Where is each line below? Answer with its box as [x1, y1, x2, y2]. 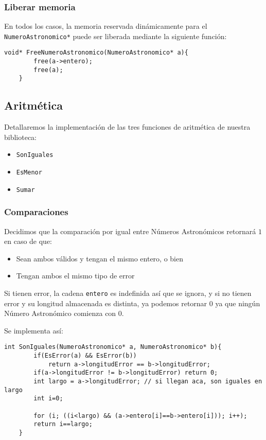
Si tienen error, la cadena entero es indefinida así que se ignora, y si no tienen [4, 288, 252, 298]
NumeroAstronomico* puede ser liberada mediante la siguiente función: [4, 30, 227, 41]
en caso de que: [4, 236, 52, 247]
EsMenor [16, 169, 42, 177]
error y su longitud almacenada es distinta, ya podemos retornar [4, 297, 207, 308]
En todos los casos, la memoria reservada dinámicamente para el [4, 21, 207, 31]
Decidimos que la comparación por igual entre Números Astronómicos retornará [4, 225, 256, 236]
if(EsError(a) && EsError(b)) [33, 352, 137, 360]
